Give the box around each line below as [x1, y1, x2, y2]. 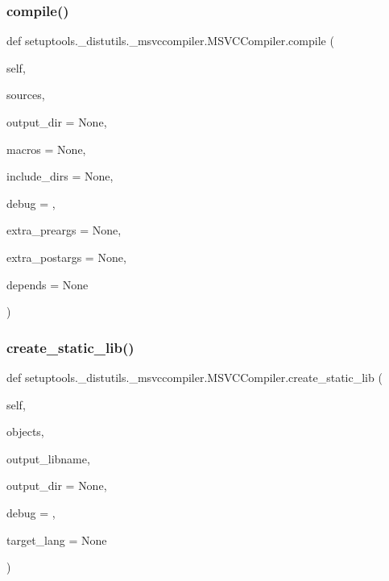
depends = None [6, 276, 89, 293]
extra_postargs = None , [6, 248, 126, 265]
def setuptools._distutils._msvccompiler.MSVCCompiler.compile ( [6, 32, 334, 49]
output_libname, [6, 450, 90, 467]
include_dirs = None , [6, 168, 114, 185]
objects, [6, 423, 44, 440]
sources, [6, 86, 45, 103]
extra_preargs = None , [6, 222, 122, 239]
